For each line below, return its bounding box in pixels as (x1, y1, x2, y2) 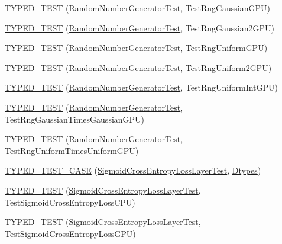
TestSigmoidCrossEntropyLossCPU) (5, 195, 135, 208)
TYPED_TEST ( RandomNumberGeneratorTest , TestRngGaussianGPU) (5, 2, 270, 14)
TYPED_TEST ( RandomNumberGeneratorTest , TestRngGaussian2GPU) (5, 21, 274, 34)
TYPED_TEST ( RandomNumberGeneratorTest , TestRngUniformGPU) (5, 41, 268, 54)
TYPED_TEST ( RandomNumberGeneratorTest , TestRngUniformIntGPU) (5, 81, 278, 94)
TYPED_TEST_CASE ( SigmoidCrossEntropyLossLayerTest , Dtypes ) (5, 164, 261, 176)
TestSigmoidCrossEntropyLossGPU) (5, 227, 136, 239)
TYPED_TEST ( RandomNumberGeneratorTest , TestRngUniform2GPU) (5, 61, 272, 73)
